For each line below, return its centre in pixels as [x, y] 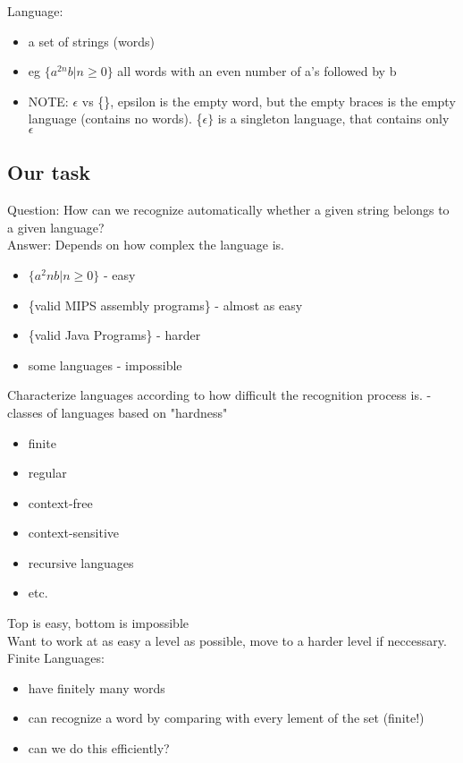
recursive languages [81, 562]
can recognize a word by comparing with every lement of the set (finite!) [226, 718]
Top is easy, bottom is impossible [98, 623]
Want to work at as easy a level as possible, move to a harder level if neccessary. [227, 640]
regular [47, 473]
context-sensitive [74, 533]
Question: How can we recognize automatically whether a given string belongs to [228, 210]
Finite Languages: [56, 658]
